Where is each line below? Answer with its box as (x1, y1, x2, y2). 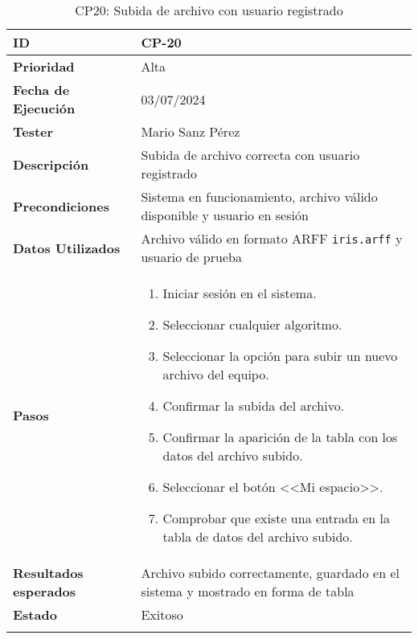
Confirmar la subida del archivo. (162, 396, 345, 415)
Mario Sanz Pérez (141, 122, 240, 141)
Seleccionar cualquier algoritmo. (162, 315, 342, 334)
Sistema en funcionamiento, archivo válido (141, 187, 378, 206)
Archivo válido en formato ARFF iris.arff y (141, 229, 403, 248)
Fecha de (13, 80, 70, 99)
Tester (13, 122, 54, 141)
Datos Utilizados (13, 238, 121, 257)
